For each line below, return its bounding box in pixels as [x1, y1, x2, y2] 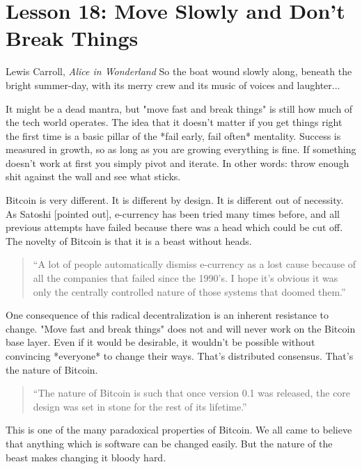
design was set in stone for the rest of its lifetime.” [33, 399, 247, 413]
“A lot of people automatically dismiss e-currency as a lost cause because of [33, 257, 356, 271]
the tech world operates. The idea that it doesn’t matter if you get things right [6, 115, 343, 129]
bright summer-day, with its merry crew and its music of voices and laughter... [6, 77, 340, 92]
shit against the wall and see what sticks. [6, 169, 181, 184]
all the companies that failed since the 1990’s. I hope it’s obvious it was [33, 271, 338, 285]
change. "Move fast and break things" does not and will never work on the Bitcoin [6, 321, 356, 335]
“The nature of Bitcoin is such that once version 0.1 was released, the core [33, 385, 351, 400]
